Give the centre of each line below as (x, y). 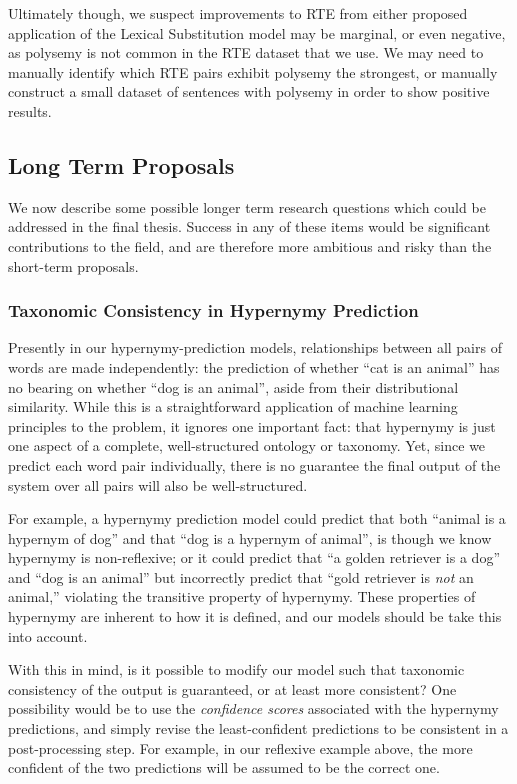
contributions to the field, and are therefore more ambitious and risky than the (250, 245)
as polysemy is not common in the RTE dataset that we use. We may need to (246, 52)
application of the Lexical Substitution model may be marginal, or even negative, (257, 32)
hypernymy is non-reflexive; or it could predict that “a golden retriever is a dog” (254, 557)
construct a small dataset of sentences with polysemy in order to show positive (249, 91)
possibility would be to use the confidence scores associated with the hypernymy (253, 708)
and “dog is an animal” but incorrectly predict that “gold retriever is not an (241, 576)
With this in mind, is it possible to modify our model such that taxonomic (236, 669)
